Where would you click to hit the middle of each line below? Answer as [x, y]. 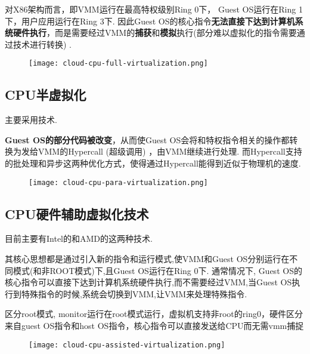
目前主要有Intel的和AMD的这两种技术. [79, 238]
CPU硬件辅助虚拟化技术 [77, 213]
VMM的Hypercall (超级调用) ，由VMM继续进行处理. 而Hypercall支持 [170, 151]
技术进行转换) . [42, 44]
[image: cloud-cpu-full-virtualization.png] [118, 64]
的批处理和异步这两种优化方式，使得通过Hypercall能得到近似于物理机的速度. [153, 163]
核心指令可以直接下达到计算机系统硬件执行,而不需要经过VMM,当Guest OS [148, 282]
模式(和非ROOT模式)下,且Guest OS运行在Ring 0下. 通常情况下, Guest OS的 [157, 270]
